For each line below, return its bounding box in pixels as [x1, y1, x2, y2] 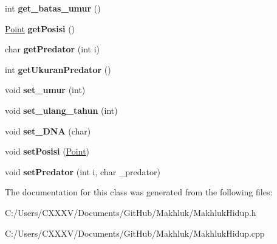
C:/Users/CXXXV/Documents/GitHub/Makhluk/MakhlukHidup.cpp [5, 226, 265, 239]
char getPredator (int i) [5, 43, 100, 55]
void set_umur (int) [5, 83, 86, 96]
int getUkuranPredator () [5, 63, 111, 75]
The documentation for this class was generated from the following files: [5, 186, 273, 198]
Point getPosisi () [5, 22, 75, 35]
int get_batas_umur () [5, 2, 101, 14]
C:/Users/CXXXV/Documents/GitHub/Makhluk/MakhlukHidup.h [5, 206, 256, 218]
